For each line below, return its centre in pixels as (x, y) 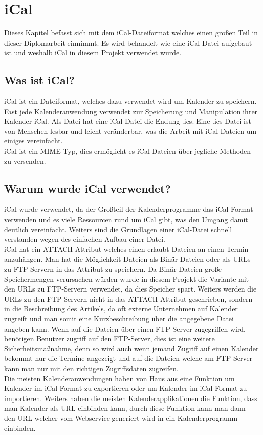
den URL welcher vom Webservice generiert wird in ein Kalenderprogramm (121, 418)
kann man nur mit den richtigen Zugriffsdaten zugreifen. (91, 368)
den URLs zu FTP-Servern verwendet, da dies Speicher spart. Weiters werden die (130, 289)
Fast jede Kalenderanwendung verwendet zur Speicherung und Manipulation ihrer (131, 111)
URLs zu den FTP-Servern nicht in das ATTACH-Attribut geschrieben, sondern (128, 298)
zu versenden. (25, 160)
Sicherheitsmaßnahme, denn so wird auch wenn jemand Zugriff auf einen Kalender (131, 348)
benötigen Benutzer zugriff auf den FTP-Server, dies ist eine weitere (109, 338)
